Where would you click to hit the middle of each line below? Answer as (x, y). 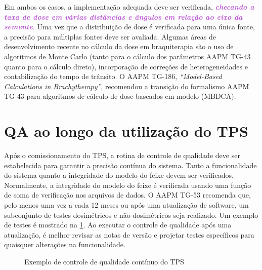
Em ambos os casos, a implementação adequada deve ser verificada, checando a (129, 7)
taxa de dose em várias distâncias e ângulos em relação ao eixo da (123, 16)
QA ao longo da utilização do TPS (126, 131)
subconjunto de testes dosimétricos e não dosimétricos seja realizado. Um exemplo (131, 215)
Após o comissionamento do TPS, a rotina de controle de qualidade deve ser (122, 155)
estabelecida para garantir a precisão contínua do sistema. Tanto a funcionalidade (130, 165)
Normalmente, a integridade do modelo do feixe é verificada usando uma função (128, 185)
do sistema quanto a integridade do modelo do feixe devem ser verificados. (119, 175)
